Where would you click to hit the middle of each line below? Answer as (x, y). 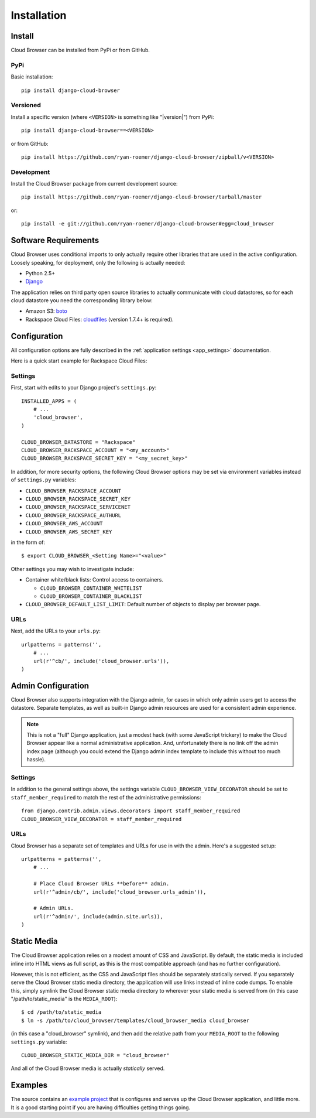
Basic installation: (32, 77)
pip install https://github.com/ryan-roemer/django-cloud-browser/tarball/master (142, 197)
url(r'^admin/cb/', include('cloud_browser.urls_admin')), (120, 892)
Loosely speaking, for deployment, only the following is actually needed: (98, 262)
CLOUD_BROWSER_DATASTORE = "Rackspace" (78, 442)
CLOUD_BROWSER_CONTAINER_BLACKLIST (91, 596)
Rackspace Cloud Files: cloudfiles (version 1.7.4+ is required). (99, 319)
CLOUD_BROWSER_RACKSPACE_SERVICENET (78, 507)
